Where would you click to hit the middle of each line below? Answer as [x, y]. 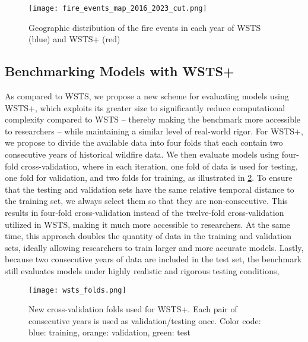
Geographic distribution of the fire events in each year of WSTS [145, 27]
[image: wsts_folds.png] [77, 290]
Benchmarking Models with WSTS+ [120, 71]
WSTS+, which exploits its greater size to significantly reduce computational [145, 107]
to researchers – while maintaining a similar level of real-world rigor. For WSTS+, [154, 131]
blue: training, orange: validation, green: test [109, 332]
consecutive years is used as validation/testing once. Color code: [145, 320]
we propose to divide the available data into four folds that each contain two [144, 142]
